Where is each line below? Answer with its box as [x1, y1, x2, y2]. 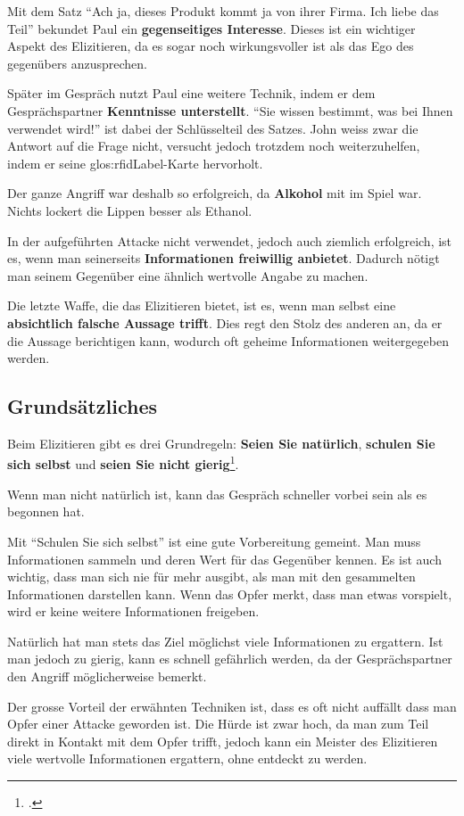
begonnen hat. [7, 502, 85, 521]
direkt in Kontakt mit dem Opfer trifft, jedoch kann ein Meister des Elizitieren [7, 731, 438, 750]
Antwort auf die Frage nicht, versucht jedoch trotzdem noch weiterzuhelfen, [7, 136, 420, 155]
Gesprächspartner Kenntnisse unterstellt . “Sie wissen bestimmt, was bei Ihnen [7, 101, 453, 120]
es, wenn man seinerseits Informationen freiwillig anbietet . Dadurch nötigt [7, 249, 440, 268]
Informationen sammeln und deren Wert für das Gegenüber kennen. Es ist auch [7, 549, 442, 568]
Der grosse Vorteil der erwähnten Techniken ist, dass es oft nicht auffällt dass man [7, 696, 457, 715]
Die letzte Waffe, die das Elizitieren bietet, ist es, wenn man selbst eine [7, 296, 396, 315]
